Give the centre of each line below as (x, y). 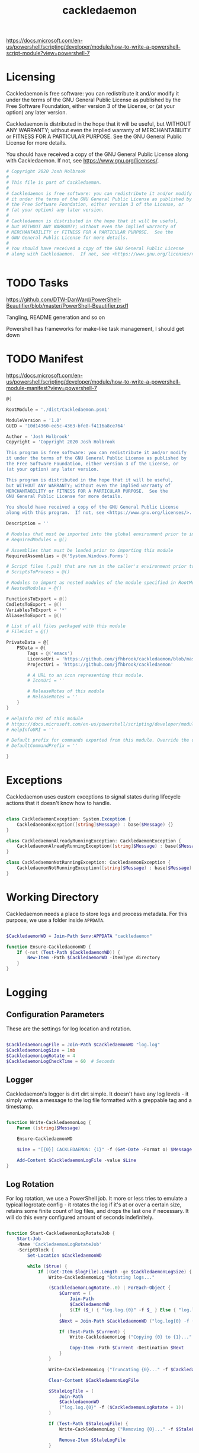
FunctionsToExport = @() (37, 599)
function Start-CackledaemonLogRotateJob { (61, 1234)
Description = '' (28, 523)
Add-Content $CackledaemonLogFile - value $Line (76, 1160)
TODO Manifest (45, 359)
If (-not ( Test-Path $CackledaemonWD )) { (68, 952)
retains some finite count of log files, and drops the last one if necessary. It (97, 1211)
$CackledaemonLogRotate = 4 (41, 1056)
